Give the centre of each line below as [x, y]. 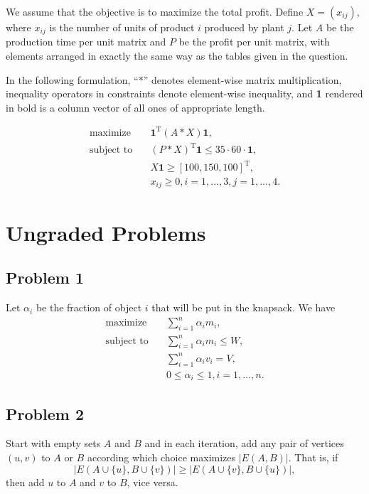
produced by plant [244, 27]
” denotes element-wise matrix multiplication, [242, 79]
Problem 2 [45, 413]
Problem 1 [45, 278]
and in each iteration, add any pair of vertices [244, 443]
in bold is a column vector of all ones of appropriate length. [135, 107]
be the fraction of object [89, 307]
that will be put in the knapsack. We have [244, 307]
